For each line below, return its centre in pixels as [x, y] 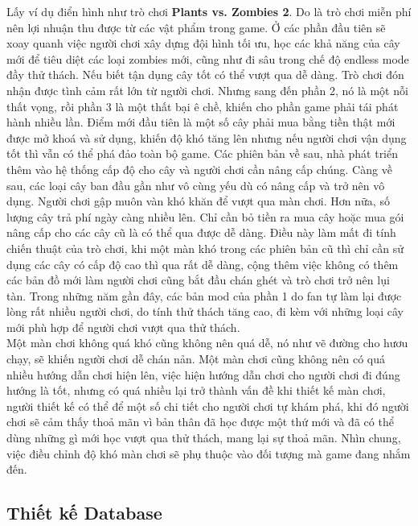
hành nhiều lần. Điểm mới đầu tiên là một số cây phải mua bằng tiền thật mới [201, 122]
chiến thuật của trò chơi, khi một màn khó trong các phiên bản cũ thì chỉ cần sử [205, 248]
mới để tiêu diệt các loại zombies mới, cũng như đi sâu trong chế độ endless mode [208, 58]
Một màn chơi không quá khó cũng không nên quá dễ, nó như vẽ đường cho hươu [207, 343]
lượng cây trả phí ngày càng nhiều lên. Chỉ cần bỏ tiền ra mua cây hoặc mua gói [205, 216]
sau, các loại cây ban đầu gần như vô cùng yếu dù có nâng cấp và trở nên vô [196, 185]
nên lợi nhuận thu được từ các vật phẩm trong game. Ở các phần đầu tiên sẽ [196, 27]
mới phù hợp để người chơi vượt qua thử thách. [123, 327]
